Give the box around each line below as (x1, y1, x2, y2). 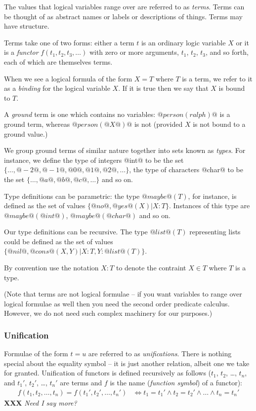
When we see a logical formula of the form (4, 73, 132, 83)
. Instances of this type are (169, 200, 250, 211)
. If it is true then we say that (118, 83, 209, 93)
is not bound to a (193, 118, 246, 129)
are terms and (60, 377, 102, 388)
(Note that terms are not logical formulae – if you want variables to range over (4, 289, 242, 299)
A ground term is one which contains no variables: (4, 109, 156, 119)
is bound (218, 83, 245, 93)
